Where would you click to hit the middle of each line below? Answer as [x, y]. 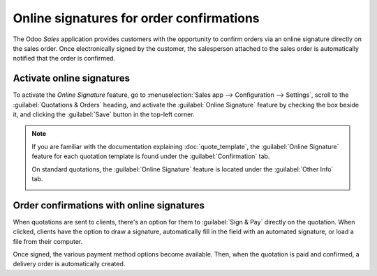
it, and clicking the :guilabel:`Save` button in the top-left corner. [104, 114]
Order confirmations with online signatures [109, 205]
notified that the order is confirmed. [64, 59]
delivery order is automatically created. [69, 264]
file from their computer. [48, 241]
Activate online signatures [72, 78]
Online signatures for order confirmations [136, 18]
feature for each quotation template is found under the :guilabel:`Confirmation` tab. [151, 156]
